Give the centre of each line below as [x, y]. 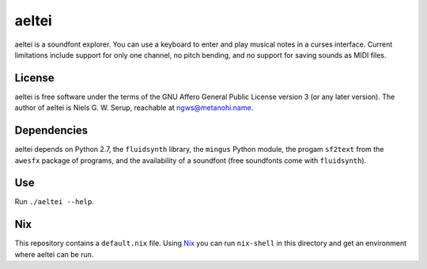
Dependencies [51, 131]
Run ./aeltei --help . [54, 202]
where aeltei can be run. [54, 254]
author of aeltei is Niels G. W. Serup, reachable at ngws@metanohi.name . [134, 108]
